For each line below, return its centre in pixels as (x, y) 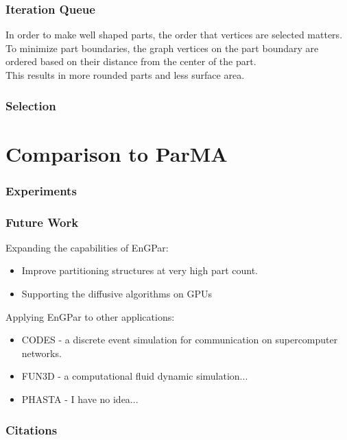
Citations (32, 429)
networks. (41, 353)
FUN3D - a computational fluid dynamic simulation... (135, 376)
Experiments (41, 190)
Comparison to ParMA (117, 153)
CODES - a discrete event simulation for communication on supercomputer (180, 340)
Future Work (42, 222)
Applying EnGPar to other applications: (90, 316)
